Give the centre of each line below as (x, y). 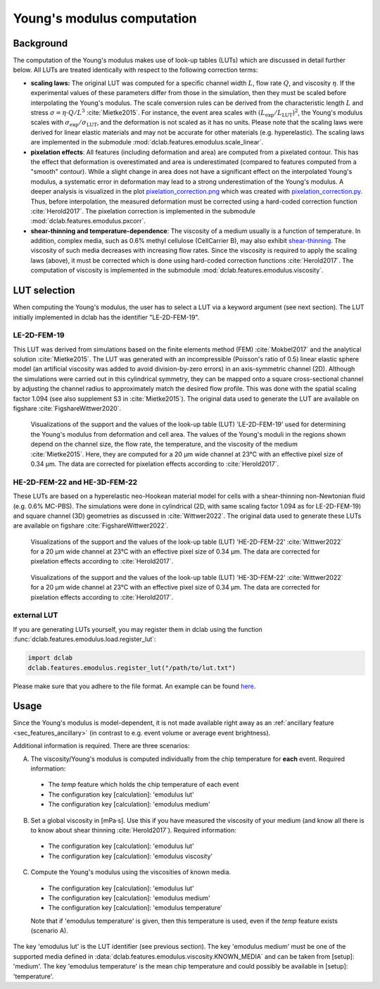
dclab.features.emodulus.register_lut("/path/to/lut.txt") (132, 668)
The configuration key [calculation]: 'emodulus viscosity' (131, 856)
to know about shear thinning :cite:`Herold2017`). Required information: (134, 830)
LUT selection (44, 291)
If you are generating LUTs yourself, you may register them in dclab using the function (138, 629)
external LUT (36, 615)
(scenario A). (49, 931)
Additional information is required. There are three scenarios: (101, 746)
